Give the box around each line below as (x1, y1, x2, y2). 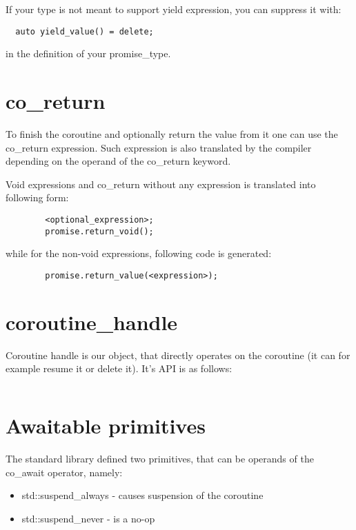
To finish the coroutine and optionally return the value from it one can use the (6, 126, 338, 141)
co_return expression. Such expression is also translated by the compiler (6, 140, 312, 154)
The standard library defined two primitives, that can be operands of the (6, 451, 314, 465)
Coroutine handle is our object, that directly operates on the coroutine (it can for (6, 347, 350, 362)
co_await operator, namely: (6, 465, 123, 479)
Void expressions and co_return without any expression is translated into (6, 176, 316, 191)
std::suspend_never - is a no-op (21, 511, 155, 525)
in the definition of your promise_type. (6, 46, 171, 61)
